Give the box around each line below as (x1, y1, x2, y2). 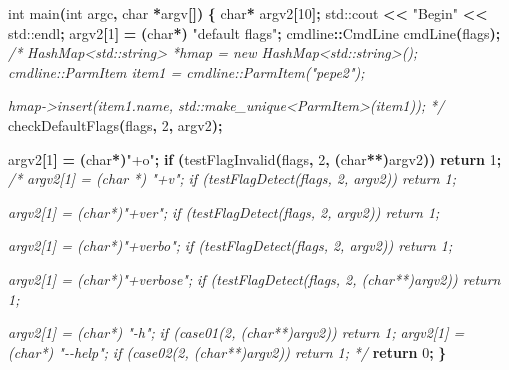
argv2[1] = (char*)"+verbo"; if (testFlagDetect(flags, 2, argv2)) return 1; (8, 235, 453, 256)
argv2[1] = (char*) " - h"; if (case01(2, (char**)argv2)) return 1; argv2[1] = (8, 322, 465, 343)
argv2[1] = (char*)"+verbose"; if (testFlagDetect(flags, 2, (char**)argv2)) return (8, 268, 501, 289)
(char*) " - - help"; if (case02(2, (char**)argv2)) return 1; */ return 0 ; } (8, 341, 447, 362)
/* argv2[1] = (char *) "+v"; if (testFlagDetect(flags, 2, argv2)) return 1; (8, 168, 457, 189)
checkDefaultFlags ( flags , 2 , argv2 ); (8, 114, 223, 135)
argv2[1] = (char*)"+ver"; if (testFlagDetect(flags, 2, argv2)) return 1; (8, 201, 440, 222)
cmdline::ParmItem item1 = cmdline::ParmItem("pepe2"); (8, 61, 365, 82)
